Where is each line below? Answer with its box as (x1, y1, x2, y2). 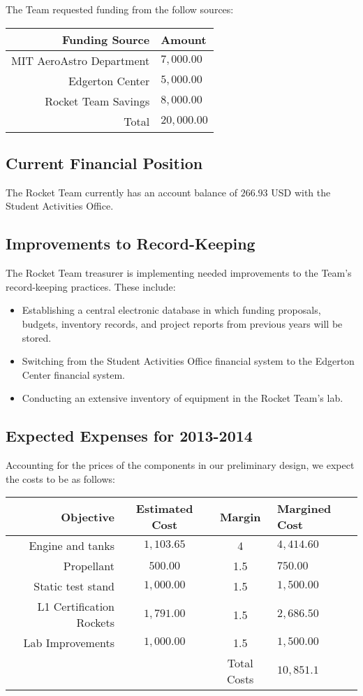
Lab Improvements (23, 635, 114, 651)
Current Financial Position (6, 152, 203, 173)
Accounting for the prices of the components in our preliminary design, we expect (6, 458, 355, 472)
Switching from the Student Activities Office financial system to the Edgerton (22, 354, 355, 368)
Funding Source (62, 31, 150, 48)
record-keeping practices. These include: (6, 279, 176, 293)
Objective (61, 508, 114, 525)
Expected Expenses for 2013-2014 (6, 425, 253, 447)
